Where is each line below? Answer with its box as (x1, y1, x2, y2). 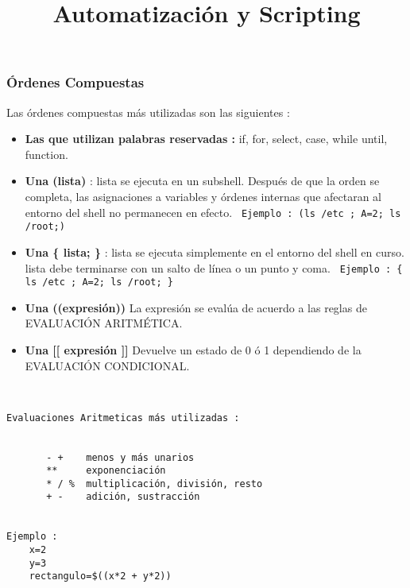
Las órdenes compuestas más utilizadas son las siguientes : (6, 103, 290, 120)
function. (25, 145, 68, 162)
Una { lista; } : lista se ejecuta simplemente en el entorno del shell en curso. (25, 243, 404, 260)
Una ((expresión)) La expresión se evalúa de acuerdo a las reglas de (25, 299, 367, 315)
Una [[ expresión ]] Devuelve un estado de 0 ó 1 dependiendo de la (25, 342, 362, 358)
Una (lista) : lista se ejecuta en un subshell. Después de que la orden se (25, 172, 380, 189)
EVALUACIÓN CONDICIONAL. (25, 357, 190, 373)
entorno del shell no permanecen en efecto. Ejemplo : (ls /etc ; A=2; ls (25, 203, 401, 220)
